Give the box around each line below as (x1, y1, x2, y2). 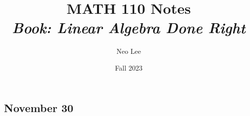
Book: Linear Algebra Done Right (12, 17, 246, 38)
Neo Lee (116, 46, 141, 56)
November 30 (4, 100, 74, 115)
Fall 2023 (115, 62, 143, 73)
